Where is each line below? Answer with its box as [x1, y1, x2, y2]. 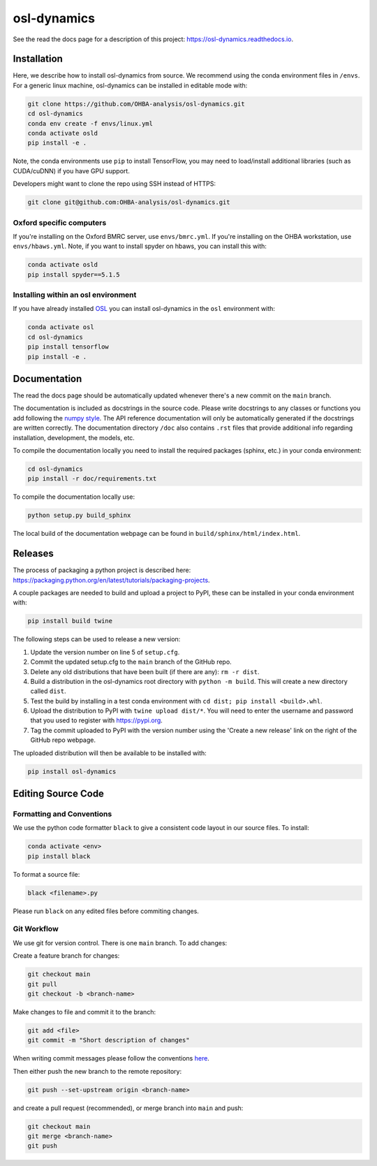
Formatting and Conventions [13, 809, 112, 819]
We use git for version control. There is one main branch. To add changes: [13, 938, 228, 947]
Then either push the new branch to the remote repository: [13, 1067, 182, 1075]
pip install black [27, 852, 91, 860]
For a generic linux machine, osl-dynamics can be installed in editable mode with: [13, 81, 248, 89]
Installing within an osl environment [13, 290, 137, 300]
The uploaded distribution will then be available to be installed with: [13, 748, 207, 757]
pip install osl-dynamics [27, 767, 117, 775]
